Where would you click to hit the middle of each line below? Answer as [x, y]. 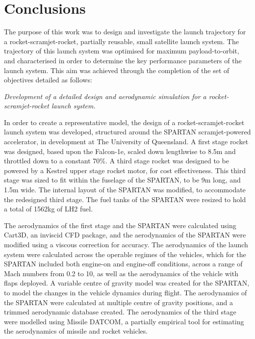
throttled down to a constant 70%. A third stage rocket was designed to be [116, 161]
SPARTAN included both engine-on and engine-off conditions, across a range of [123, 264]
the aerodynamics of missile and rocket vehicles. [76, 331]
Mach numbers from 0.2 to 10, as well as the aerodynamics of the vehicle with [121, 273]
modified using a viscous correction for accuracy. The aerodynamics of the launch [126, 244]
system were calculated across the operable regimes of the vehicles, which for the [125, 254]
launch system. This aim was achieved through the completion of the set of [117, 70]
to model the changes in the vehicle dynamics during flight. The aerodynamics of [126, 292]
